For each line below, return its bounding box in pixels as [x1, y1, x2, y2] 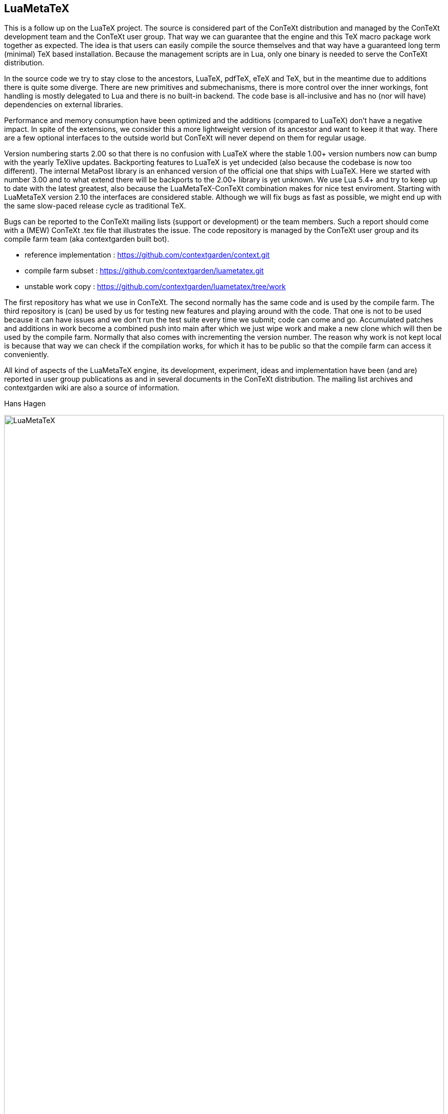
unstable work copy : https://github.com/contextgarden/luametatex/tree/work [25, 282, 286, 291]
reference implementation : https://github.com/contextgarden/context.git [25, 250, 270, 260]
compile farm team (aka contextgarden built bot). [4, 235, 169, 244]
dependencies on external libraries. [4, 100, 123, 109]
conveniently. [4, 350, 49, 359]
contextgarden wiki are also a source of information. [4, 383, 180, 392]
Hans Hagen [4, 399, 46, 408]
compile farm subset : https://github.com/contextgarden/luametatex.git [25, 266, 264, 275]
